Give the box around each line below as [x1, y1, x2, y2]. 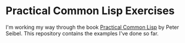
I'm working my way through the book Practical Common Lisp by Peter [5, 24, 180, 31]
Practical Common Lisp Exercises [5, 4, 175, 18]
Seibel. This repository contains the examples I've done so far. [5, 29, 159, 37]
